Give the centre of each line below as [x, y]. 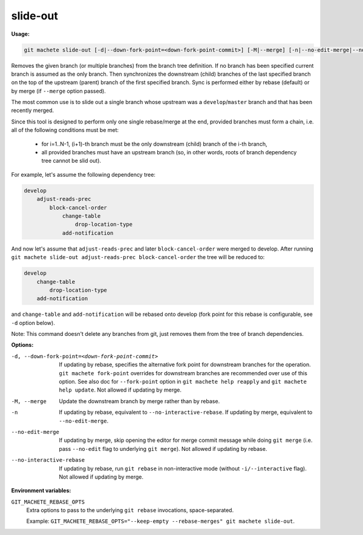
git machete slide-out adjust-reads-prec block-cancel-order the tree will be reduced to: [138, 257]
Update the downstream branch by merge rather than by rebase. [139, 401]
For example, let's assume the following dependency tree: [83, 174]
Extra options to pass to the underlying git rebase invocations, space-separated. [130, 510]
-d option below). [33, 323]
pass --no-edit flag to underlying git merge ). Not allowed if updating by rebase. [163, 448]
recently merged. [33, 110]
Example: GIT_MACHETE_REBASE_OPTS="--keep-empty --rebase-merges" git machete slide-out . [160, 521]
